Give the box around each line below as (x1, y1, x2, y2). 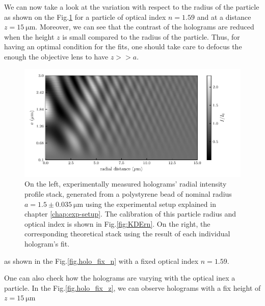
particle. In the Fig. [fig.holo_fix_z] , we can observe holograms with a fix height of (4, 282, 261, 293)
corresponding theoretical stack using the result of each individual (24, 228, 230, 239)
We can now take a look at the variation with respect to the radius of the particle (4, 2, 259, 12)
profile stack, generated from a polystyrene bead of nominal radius (24, 188, 232, 199)
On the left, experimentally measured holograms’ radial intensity (24, 178, 227, 189)
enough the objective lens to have (4, 51, 109, 62)
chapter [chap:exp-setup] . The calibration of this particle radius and (24, 208, 236, 219)
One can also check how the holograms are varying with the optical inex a (4, 272, 235, 283)
